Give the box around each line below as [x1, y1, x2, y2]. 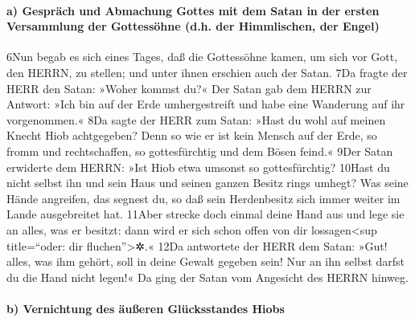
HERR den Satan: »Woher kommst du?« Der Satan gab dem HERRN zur [6, 79, 372, 96]
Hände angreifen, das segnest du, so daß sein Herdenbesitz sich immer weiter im [6, 190, 401, 206]
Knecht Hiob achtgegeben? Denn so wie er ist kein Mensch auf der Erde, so [6, 127, 377, 144]
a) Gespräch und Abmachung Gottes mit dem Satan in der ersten [6, 2, 380, 18]
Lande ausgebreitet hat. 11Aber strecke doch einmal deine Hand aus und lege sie [6, 206, 405, 222]
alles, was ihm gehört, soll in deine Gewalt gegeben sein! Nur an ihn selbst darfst [6, 253, 405, 270]
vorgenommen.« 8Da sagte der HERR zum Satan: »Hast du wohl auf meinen [6, 111, 386, 128]
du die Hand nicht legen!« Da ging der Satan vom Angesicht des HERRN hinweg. [6, 268, 409, 285]
